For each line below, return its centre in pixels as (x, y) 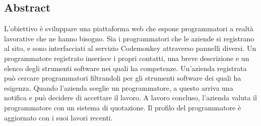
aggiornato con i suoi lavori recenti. (58, 117)
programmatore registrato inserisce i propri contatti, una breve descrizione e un (127, 58)
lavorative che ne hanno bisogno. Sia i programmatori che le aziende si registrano (129, 38)
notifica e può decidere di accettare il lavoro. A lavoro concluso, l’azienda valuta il (130, 98)
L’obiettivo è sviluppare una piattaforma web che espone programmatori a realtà (129, 28)
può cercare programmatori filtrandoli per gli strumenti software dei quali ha (123, 78)
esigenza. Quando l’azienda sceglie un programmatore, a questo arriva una (119, 87)
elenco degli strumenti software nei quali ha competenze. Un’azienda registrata (125, 68)
